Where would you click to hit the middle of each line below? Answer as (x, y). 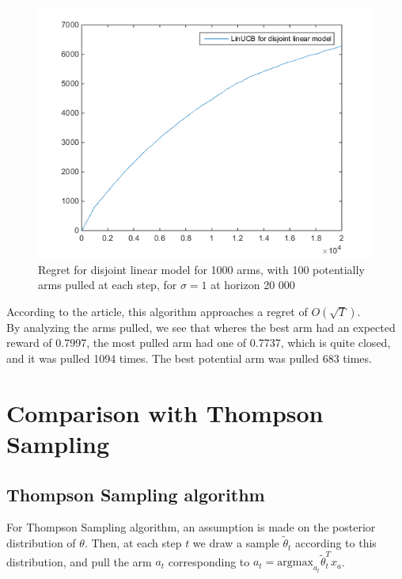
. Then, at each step (133, 543)
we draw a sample (236, 543)
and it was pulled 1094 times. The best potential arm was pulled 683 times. (189, 358)
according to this (336, 543)
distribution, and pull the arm (79, 561)
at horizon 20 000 (253, 285)
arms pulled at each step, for (108, 285)
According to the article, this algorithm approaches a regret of (157, 311)
